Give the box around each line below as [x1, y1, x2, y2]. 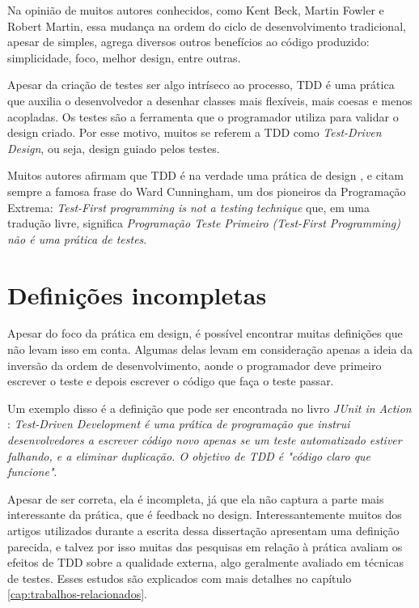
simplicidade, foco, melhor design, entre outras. [7, 49, 241, 66]
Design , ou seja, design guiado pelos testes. [7, 139, 220, 156]
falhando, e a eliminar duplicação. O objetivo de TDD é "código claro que [7, 447, 371, 464]
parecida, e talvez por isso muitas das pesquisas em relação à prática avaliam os [7, 538, 403, 555]
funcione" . [7, 463, 57, 480]
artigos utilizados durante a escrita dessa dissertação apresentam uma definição [7, 521, 400, 538]
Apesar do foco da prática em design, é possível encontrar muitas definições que [7, 325, 403, 342]
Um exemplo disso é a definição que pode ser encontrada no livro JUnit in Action [7, 399, 412, 416]
